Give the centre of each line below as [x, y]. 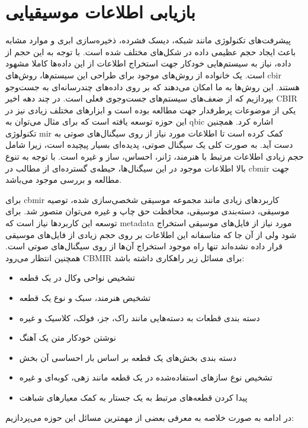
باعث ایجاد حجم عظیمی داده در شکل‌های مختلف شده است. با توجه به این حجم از [151, 51]
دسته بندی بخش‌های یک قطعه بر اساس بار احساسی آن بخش [128, 357]
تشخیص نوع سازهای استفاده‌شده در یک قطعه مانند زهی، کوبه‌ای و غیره [146, 377]
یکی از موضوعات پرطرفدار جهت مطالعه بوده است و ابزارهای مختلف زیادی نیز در [151, 110]
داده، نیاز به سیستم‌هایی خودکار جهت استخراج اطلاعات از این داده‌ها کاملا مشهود [148, 63]
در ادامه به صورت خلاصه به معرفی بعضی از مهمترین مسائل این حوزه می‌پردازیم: [150, 417]
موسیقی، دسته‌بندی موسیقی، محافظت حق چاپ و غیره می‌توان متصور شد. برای [147, 211]
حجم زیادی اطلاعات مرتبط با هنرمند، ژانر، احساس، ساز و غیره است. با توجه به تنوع [155, 156]
